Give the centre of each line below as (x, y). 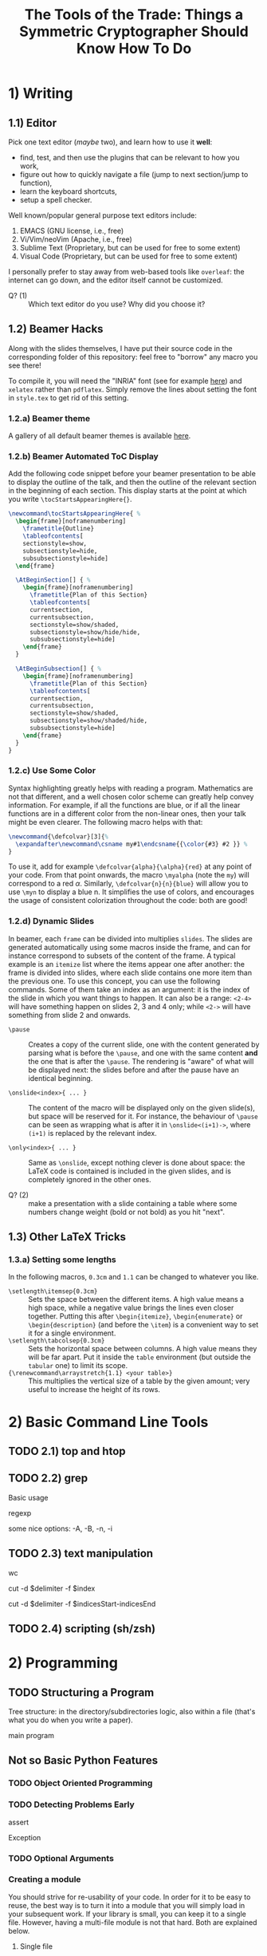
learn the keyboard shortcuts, (68, 191)
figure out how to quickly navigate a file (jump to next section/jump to (134, 174)
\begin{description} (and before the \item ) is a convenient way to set (143, 1325)
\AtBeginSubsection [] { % (59, 669)
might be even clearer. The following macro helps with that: (106, 822)
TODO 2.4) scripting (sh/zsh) (82, 1629)
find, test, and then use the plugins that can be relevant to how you (130, 158)
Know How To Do (134, 49)
